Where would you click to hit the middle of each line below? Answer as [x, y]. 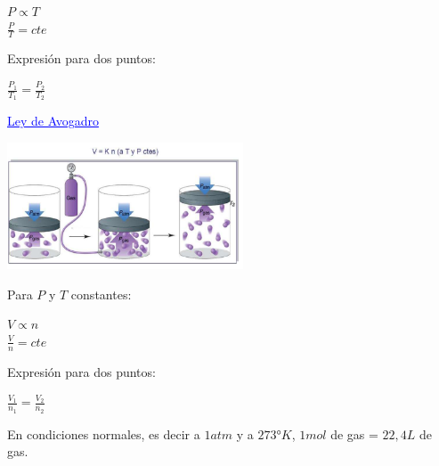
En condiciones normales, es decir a [104, 433]
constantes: [101, 294]
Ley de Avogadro [53, 121]
